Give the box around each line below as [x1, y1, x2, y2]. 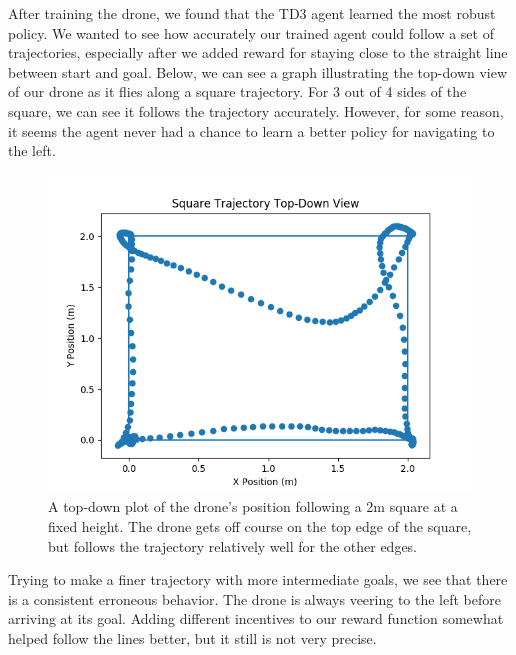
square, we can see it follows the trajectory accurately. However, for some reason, [8, 100, 504, 121]
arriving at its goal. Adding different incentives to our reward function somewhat [8, 608, 504, 629]
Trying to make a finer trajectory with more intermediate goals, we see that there [8, 569, 508, 590]
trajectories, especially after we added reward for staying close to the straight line [8, 42, 508, 63]
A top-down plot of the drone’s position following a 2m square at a [48, 496, 458, 517]
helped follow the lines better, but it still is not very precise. [8, 627, 377, 648]
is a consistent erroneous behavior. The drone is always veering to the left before [8, 588, 501, 609]
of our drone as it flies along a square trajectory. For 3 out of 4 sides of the [8, 81, 467, 102]
